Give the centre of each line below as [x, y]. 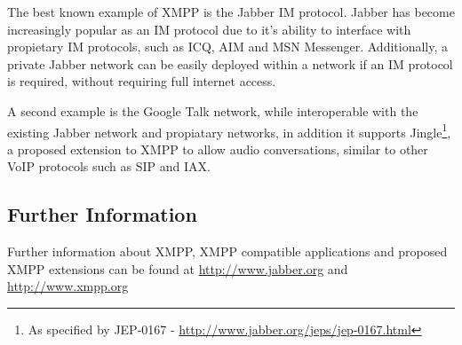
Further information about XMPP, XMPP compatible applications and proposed [227, 251]
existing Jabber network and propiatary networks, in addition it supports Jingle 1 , [229, 130]
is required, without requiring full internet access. [142, 81]
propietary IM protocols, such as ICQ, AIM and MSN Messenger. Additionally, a [228, 47]
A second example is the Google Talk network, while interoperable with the [213, 110]
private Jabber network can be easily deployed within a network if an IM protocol [230, 63]
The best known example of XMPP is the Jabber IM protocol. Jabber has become [231, 12]
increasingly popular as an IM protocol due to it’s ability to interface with [209, 29]
